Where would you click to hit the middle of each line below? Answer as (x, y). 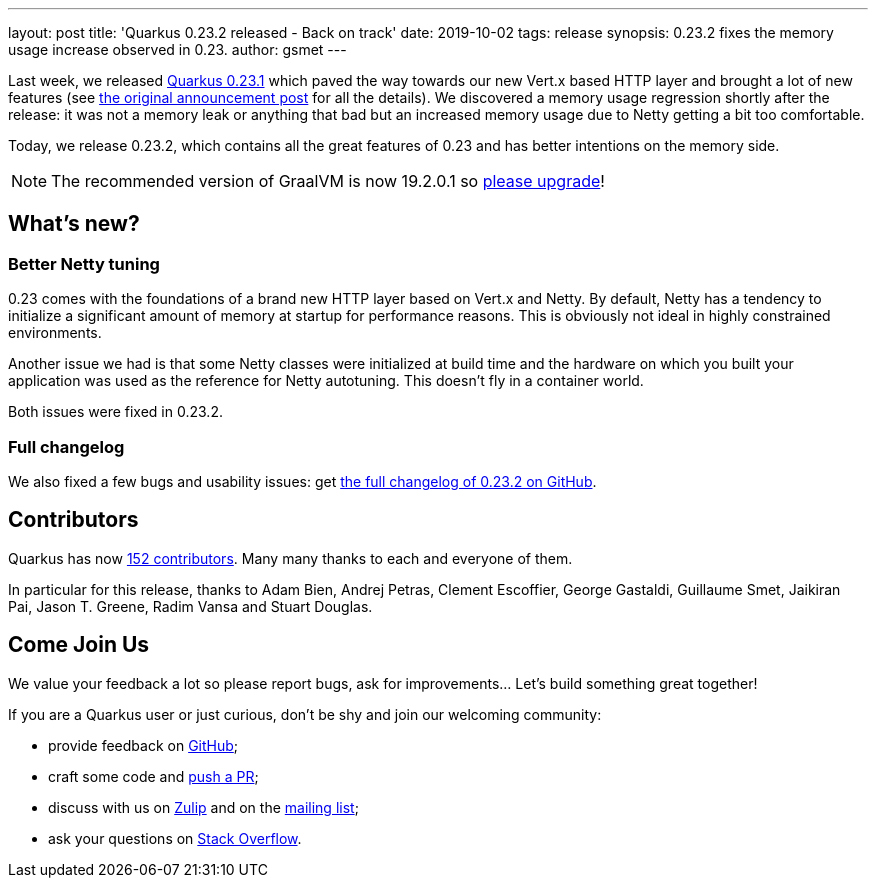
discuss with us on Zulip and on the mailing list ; (203, 807)
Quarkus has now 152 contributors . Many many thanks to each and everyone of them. (290, 558)
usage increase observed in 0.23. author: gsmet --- (177, 49)
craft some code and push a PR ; (153, 776)
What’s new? (74, 224)
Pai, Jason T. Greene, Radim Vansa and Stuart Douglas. (190, 606)
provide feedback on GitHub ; (143, 745)
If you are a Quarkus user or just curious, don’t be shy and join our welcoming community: (305, 714)
